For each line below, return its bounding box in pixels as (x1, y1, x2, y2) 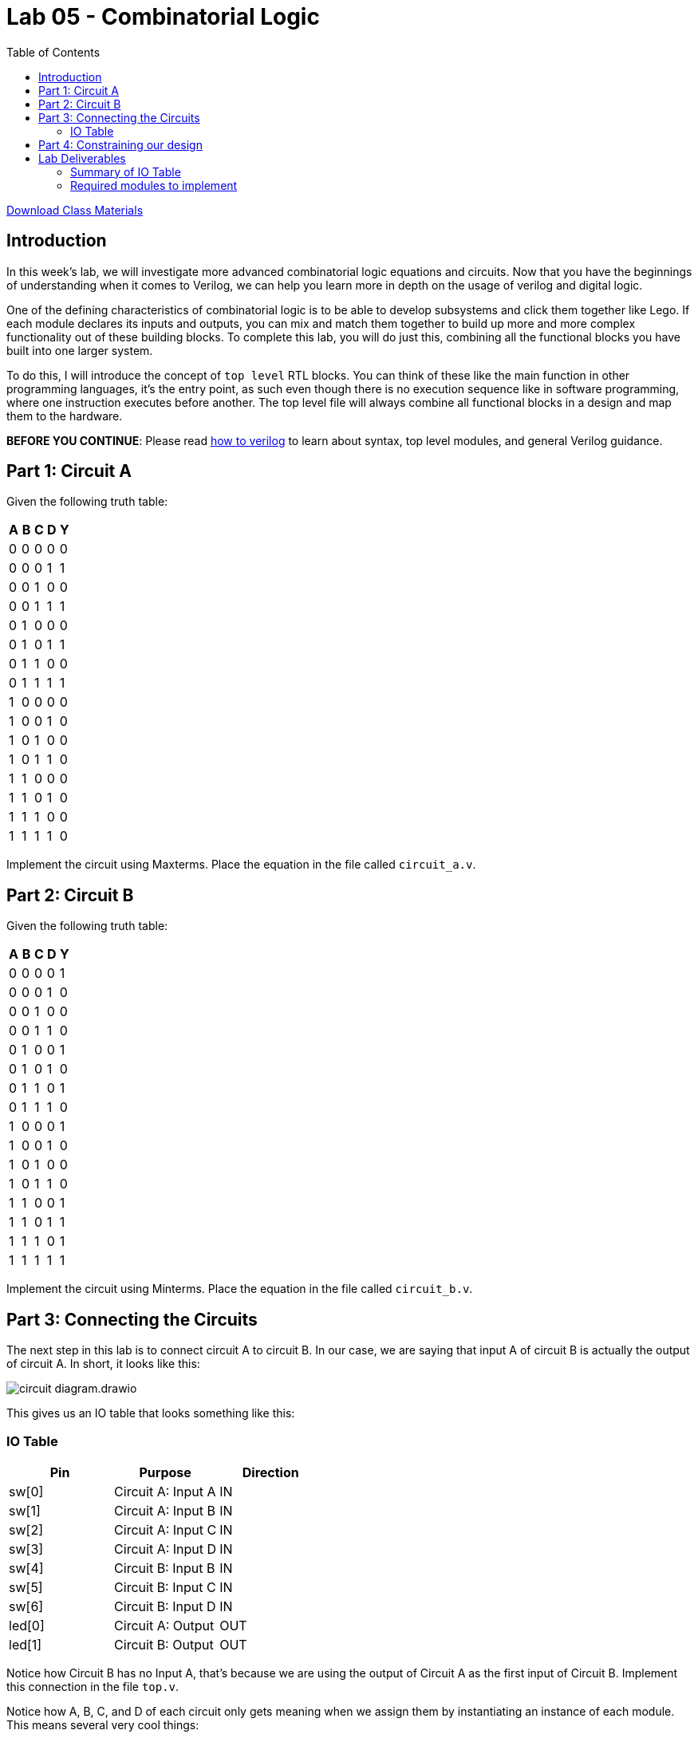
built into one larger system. (6, 343, 153, 357)
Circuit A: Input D (114, 1540, 217, 1557)
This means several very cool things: (6, 1717, 199, 1732)
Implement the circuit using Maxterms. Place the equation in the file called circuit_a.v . (6, 857, 476, 872)
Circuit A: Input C (114, 1521, 217, 1538)
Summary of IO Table (70, 164, 181, 179)
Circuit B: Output (114, 1636, 214, 1653)
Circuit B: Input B (114, 1559, 215, 1576)
